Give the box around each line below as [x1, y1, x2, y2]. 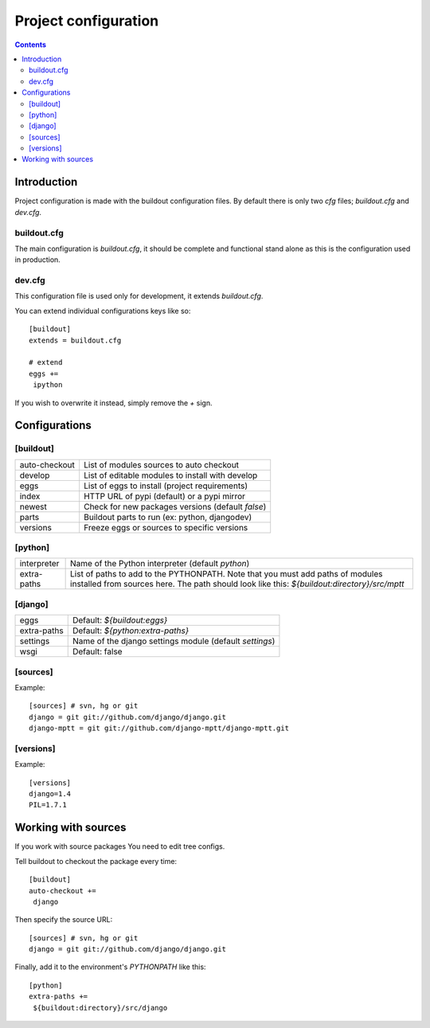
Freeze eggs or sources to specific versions [84, 522, 248, 533]
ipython [33, 381, 63, 389]
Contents [14, 40, 47, 49]
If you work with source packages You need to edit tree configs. [14, 842, 225, 851]
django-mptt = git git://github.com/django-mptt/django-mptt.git [29, 724, 290, 733]
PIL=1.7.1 [29, 800, 67, 810]
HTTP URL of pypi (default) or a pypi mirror [84, 491, 246, 502]
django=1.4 [29, 789, 72, 799]
